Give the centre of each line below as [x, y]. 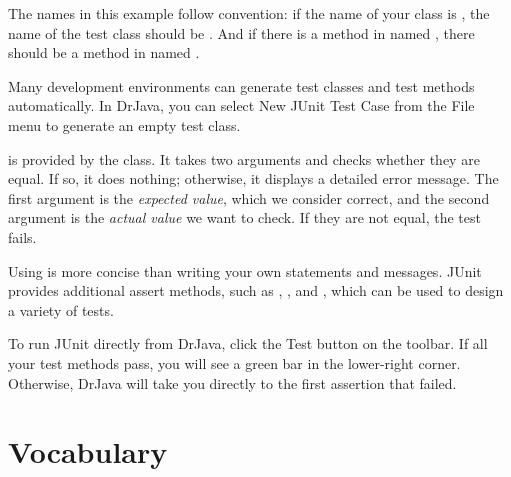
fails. [22, 236]
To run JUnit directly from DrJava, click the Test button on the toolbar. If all [248, 343]
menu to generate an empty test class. [124, 124]
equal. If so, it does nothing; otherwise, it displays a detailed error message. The [253, 178]
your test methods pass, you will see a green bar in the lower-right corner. [234, 362]
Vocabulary [88, 451]
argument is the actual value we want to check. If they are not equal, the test [244, 217]
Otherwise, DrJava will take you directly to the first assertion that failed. [232, 382]
